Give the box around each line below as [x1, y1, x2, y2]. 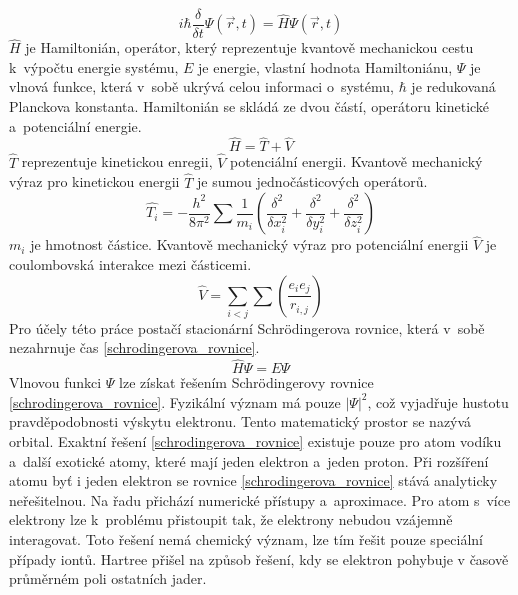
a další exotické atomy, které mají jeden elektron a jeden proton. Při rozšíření [9, 450, 489, 471]
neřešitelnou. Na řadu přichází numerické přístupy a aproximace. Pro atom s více [9, 489, 511, 510]
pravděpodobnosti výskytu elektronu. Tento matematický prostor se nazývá [9, 411, 472, 432]
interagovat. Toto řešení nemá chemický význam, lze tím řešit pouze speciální [9, 528, 483, 549]
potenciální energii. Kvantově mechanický [230, 151, 483, 172]
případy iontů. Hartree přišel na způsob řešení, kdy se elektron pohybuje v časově [9, 548, 509, 569]
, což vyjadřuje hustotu [367, 391, 509, 412]
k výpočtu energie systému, [9, 56, 179, 77]
